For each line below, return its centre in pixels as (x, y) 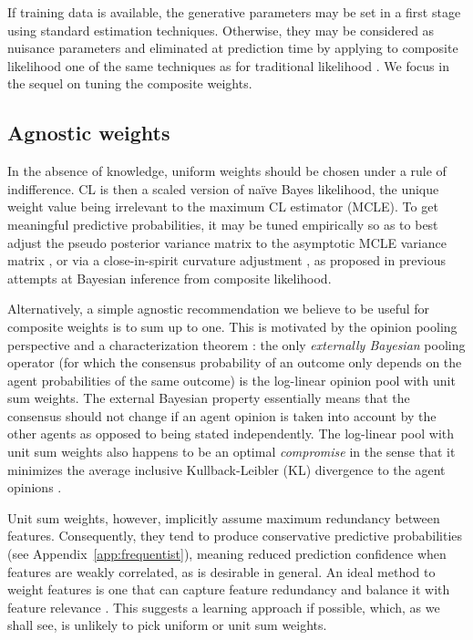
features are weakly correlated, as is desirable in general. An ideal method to (221, 571)
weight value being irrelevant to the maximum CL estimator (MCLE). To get (223, 206)
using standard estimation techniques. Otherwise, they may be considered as (221, 30)
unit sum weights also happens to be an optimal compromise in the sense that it (231, 452)
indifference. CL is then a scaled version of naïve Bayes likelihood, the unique (223, 188)
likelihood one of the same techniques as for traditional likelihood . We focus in (228, 65)
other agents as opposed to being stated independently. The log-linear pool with (231, 434)
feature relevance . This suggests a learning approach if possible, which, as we (224, 607)
